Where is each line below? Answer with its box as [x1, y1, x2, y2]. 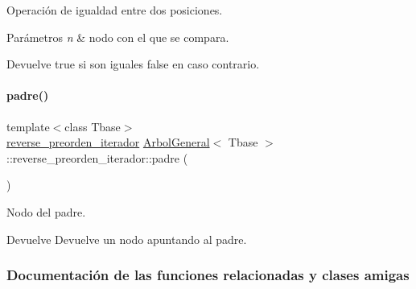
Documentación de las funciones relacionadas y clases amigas [6, 265, 410, 285]
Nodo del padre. [6, 203, 86, 220]
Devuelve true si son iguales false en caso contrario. [6, 56, 260, 72]
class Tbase [64, 118, 121, 134]
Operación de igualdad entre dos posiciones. [6, 2, 223, 18]
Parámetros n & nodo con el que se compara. [6, 28, 229, 45]
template [6, 118, 50, 134]
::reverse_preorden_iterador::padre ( [6, 149, 188, 166]
